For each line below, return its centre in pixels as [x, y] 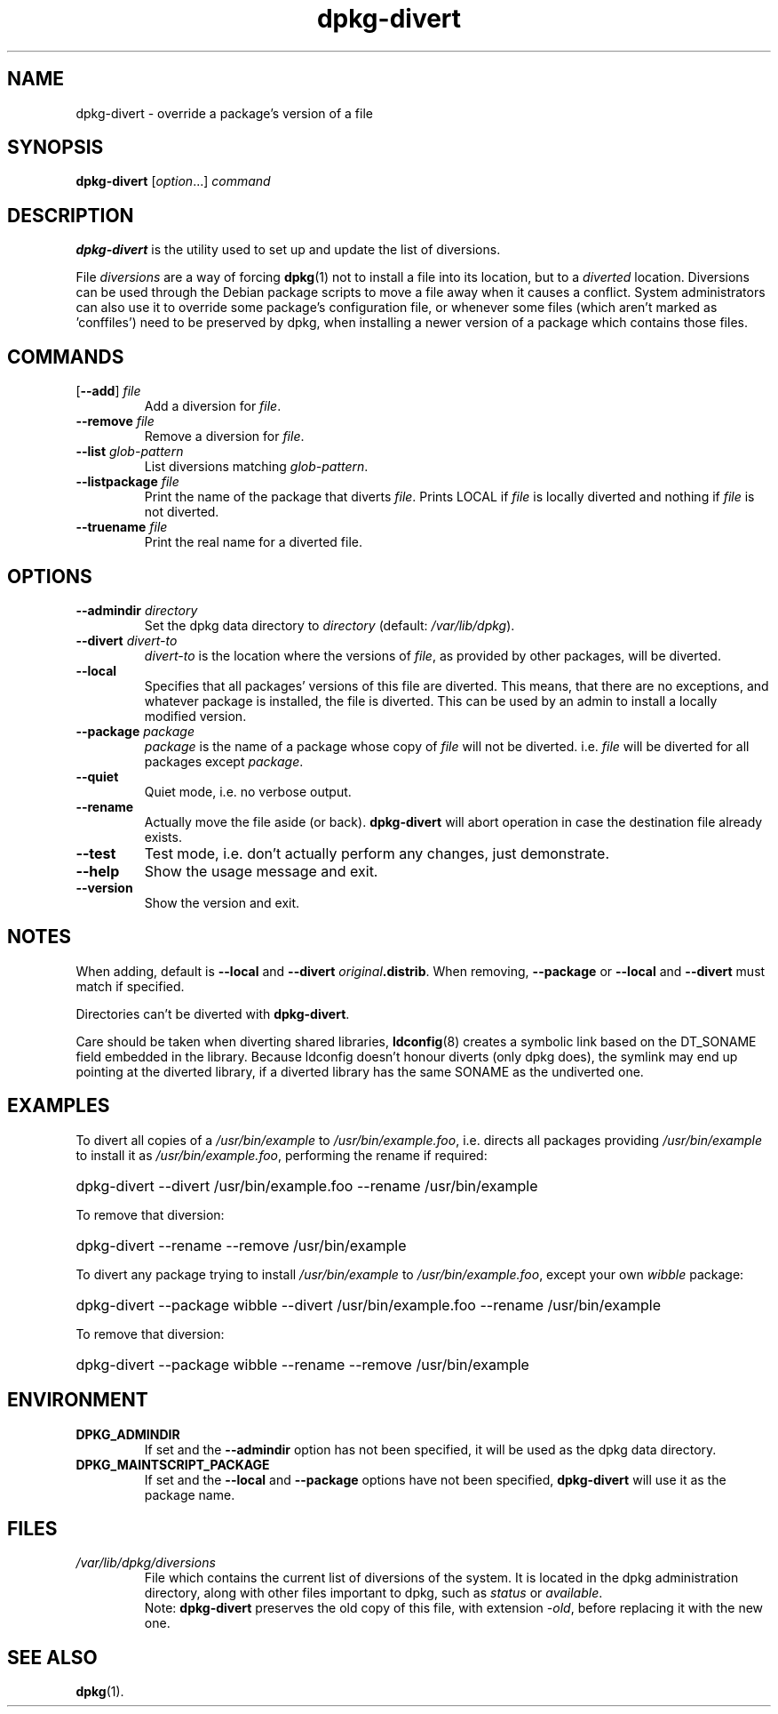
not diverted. [182, 512]
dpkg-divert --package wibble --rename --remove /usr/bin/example [302, 1364]
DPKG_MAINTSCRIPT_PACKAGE [173, 1464]
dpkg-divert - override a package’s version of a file [224, 113]
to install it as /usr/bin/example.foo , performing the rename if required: [282, 1155]
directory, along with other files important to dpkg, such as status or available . [373, 1593]
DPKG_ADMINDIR [128, 1434]
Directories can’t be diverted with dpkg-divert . [213, 1013]
